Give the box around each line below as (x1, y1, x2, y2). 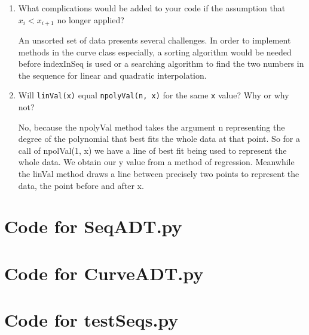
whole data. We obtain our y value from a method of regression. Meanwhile (18, 156, 295, 168)
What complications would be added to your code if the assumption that (18, 2, 286, 14)
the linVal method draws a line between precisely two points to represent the (18, 167, 299, 180)
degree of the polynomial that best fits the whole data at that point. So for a (18, 132, 300, 145)
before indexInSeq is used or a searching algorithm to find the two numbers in (18, 57, 304, 70)
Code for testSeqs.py (4, 308, 179, 332)
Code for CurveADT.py (4, 260, 204, 285)
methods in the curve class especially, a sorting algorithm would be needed (18, 45, 292, 58)
